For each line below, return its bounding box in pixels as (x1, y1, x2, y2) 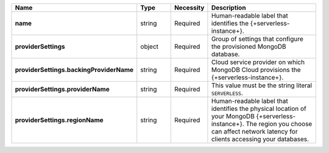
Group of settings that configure (211, 35, 304, 43)
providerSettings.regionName (15, 116, 104, 124)
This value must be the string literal (211, 81, 313, 90)
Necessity (174, 4, 205, 12)
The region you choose (246, 119, 313, 128)
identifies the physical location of (211, 104, 307, 113)
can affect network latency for (211, 127, 298, 135)
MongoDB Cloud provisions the (211, 66, 301, 74)
